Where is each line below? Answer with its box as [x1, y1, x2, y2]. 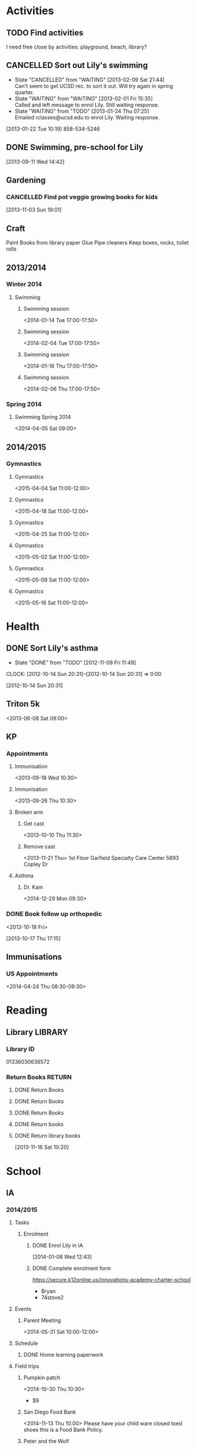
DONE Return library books [14, 1132, 81, 1139]
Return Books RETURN [6, 1073, 72, 1081]
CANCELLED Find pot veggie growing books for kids [6, 193, 158, 201]
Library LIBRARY [6, 1027, 68, 1037]
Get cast [23, 820, 44, 827]
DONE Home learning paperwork [23, 1351, 104, 1359]
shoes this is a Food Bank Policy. [23, 1426, 103, 1434]
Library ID [6, 1045, 35, 1053]
